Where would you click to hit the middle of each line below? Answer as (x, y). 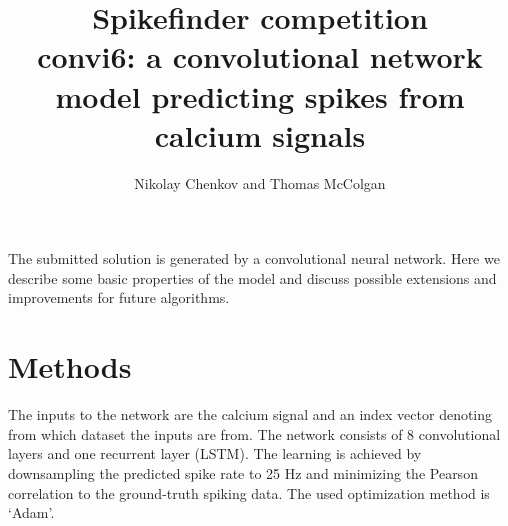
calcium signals (260, 134)
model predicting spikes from (260, 95)
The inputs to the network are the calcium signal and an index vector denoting (250, 414)
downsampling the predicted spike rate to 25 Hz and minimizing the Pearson (243, 472)
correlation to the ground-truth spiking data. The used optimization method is (249, 492)
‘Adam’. (31, 512)
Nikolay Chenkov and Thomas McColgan (260, 182)
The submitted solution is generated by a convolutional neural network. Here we (254, 258)
